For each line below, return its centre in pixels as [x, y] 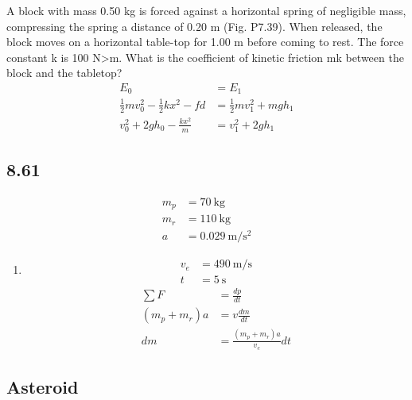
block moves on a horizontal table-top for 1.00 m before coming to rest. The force [205, 42]
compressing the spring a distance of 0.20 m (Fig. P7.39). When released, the [194, 26]
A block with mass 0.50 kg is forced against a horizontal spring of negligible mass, [206, 10]
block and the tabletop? [64, 73]
